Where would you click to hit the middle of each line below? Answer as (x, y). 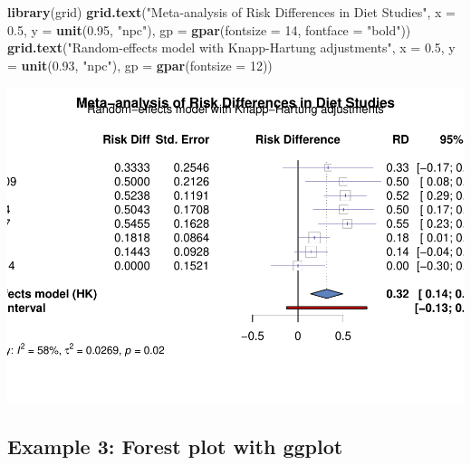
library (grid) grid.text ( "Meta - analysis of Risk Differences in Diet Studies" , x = (231, 12)
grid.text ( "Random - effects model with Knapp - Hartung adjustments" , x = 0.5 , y (231, 47)
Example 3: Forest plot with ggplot (175, 446)
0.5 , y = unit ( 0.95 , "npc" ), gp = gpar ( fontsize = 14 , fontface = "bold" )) (209, 29)
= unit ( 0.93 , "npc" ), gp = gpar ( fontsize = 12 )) (140, 65)
